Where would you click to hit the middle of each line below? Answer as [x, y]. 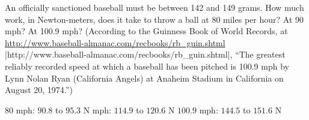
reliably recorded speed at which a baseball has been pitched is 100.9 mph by [147, 66]
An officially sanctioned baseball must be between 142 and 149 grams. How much [154, 7]
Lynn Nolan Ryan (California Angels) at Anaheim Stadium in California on [144, 78]
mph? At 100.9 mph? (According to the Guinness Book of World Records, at [146, 31]
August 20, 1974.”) [39, 90]
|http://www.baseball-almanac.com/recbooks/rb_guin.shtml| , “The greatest [145, 54]
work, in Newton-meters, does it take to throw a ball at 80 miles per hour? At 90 [154, 19]
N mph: [97, 109]
